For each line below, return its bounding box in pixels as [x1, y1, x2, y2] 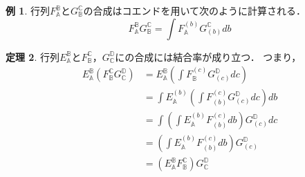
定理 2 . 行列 [6, 49, 59, 64]
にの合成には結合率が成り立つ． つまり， [115, 49, 302, 64]
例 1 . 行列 [6, 3, 50, 17]
